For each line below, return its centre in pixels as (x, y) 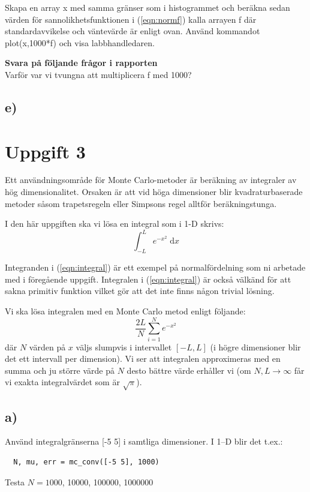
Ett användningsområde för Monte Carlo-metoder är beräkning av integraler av (151, 180)
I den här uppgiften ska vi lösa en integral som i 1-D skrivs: (115, 223)
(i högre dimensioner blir (255, 346)
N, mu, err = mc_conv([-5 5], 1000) (86, 462)
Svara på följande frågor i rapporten (81, 63)
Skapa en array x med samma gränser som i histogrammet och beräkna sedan (148, 7)
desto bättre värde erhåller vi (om (189, 370)
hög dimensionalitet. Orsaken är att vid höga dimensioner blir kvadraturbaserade (154, 192)
